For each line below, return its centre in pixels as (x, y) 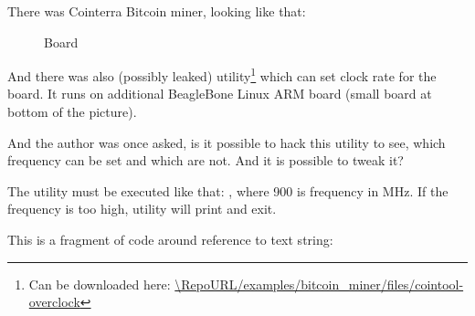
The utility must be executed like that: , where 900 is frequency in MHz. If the (228, 190)
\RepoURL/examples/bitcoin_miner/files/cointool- (319, 284)
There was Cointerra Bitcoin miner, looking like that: (157, 11)
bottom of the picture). (72, 112)
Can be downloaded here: (100, 284)
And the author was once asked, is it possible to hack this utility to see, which (227, 142)
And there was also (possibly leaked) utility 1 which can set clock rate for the (222, 74)
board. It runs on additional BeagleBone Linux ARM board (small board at (220, 94)
